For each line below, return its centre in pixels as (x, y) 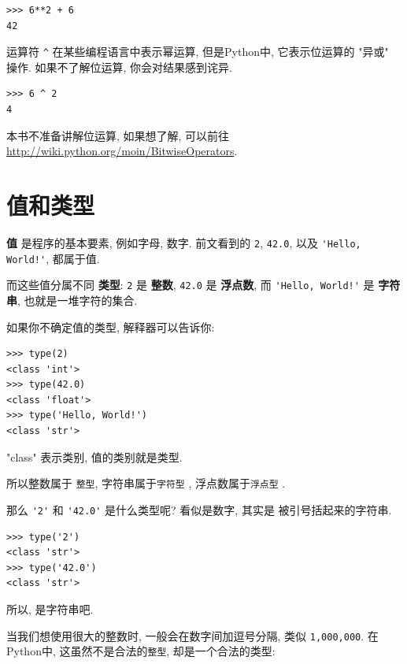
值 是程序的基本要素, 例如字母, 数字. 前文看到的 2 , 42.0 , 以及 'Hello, (184, 242)
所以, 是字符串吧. (50, 608)
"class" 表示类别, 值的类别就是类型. (94, 456)
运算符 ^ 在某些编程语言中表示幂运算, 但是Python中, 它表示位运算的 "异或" (198, 52)
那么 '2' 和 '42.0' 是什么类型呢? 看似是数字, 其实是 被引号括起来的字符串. (199, 509)
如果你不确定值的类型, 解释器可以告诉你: (111, 326)
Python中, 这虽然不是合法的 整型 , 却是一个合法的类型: (141, 651)
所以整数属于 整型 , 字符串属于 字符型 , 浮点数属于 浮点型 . (146, 483)
